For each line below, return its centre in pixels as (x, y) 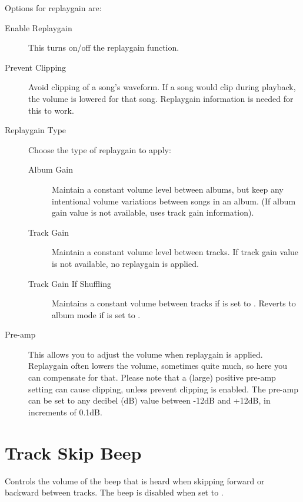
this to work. (51, 110)
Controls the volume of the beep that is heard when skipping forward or (135, 480)
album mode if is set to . (96, 314)
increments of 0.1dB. (65, 412)
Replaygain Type (36, 130)
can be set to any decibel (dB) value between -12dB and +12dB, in (149, 400)
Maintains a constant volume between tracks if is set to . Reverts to (174, 303)
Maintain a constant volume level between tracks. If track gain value (175, 252)
